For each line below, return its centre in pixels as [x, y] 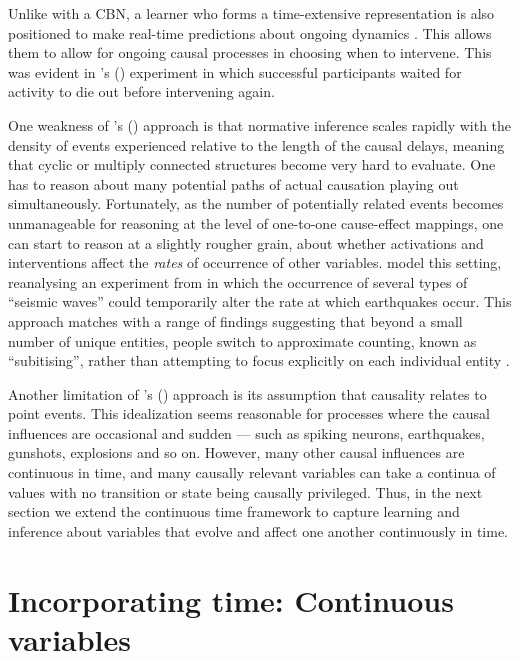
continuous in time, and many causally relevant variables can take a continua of [252, 472]
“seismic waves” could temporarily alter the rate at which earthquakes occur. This [260, 301]
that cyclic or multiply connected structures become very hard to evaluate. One [252, 164]
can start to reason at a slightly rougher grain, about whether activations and [246, 242]
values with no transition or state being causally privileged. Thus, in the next [245, 491]
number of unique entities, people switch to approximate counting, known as [242, 340]
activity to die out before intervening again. [141, 91]
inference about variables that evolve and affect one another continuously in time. [258, 530]
